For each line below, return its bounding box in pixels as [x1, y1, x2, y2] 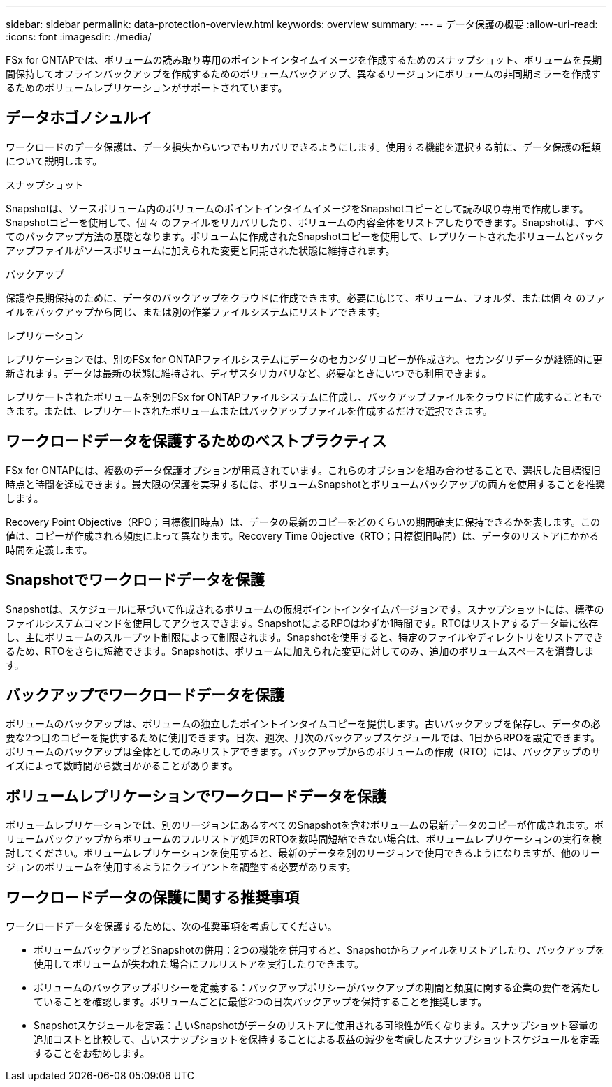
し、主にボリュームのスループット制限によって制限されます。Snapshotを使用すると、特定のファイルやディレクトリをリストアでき [6, 630, 604, 643]
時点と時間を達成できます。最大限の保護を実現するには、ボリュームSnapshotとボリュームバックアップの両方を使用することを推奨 [6, 478, 606, 490]
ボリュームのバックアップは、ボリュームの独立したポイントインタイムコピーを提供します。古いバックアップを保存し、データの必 [6, 718, 601, 730]
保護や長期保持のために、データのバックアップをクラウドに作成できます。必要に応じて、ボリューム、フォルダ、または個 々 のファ [6, 291, 606, 304]
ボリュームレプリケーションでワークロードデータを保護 [6, 787, 386, 805]
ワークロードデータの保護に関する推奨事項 [6, 888, 299, 906]
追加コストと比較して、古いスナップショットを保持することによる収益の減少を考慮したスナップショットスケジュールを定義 [34, 1033, 599, 1046]
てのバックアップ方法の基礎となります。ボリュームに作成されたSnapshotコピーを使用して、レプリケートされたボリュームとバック [6, 230, 604, 242]
